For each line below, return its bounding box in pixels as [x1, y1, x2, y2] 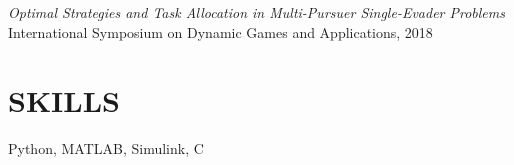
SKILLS [8, 80, 120, 121]
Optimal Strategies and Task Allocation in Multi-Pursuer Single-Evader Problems [8, 2, 505, 22]
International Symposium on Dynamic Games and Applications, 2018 [8, 21, 433, 42]
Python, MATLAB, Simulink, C [8, 138, 204, 159]
